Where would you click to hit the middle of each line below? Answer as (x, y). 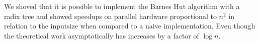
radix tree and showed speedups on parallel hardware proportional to (110, 16)
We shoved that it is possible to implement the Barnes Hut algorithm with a (122, 6)
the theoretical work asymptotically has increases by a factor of (102, 35)
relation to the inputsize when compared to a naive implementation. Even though (130, 26)
